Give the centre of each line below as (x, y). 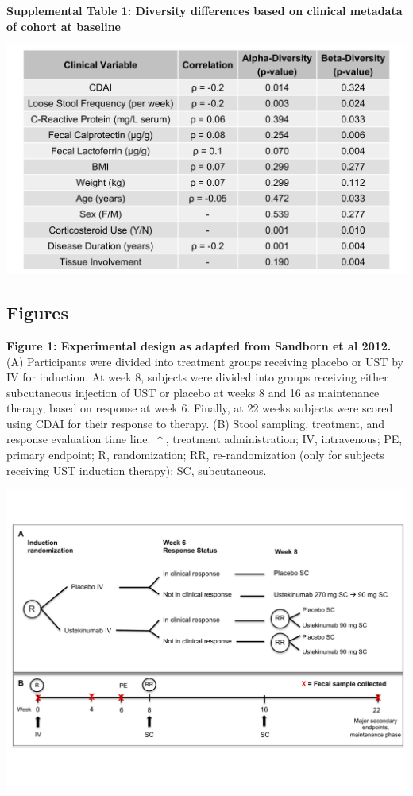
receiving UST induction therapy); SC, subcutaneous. (137, 470)
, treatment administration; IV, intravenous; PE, (284, 439)
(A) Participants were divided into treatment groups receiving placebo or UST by (205, 361)
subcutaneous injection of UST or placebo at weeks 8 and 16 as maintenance (193, 392)
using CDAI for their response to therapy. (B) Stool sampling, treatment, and (196, 423)
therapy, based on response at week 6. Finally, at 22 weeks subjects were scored (200, 408)
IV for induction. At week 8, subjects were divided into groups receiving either (197, 377)
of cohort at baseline (64, 26)
